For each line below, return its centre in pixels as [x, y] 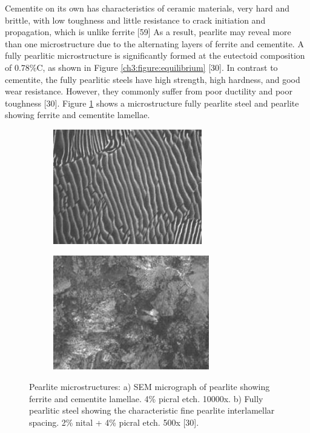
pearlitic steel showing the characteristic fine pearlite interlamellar [152, 410]
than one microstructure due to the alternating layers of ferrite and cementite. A [154, 43]
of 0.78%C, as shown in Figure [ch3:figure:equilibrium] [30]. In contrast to [141, 67]
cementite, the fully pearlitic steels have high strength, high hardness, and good [153, 79]
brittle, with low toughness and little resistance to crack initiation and [135, 20]
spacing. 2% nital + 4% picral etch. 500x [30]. [114, 422]
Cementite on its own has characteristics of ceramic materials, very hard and [147, 8]
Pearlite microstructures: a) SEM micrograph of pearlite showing [150, 387]
